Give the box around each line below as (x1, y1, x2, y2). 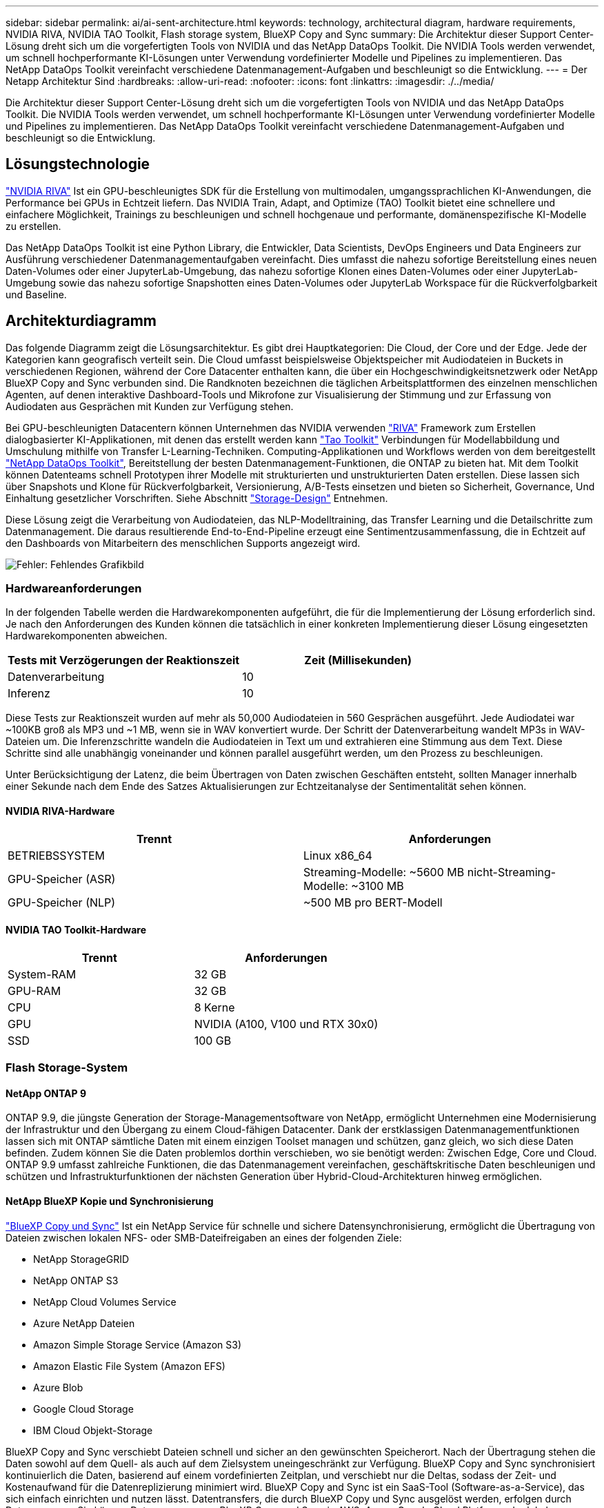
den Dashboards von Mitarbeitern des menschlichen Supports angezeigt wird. (6, 536, 361, 549)
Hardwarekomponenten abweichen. (6, 630, 168, 642)
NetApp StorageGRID (33, 1253, 130, 1265)
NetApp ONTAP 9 (6, 1087, 87, 1099)
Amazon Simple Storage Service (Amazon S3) (33, 1338, 241, 1351)
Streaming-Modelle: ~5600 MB (303, 864, 465, 879)
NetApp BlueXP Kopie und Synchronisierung (6, 1195, 214, 1208)
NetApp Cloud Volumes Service (33, 1295, 177, 1308)
